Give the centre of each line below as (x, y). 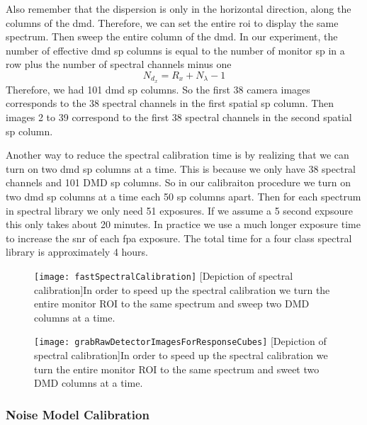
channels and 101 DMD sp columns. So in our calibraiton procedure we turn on (178, 182)
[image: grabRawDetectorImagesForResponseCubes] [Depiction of (180, 341)
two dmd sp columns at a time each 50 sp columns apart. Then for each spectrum (183, 196)
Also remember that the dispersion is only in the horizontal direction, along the (179, 8)
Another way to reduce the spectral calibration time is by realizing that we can (177, 155)
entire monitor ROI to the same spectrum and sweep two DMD (172, 304)
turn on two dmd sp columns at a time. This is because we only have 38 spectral (181, 168)
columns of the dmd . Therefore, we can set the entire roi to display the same (172, 22)
